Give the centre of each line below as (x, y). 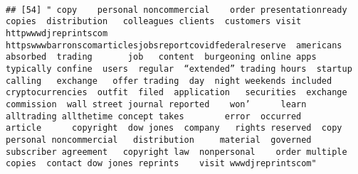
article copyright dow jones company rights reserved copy (174, 128)
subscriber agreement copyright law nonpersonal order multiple (177, 152)
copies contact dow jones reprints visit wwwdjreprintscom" (161, 164)
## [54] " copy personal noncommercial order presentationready (177, 10)
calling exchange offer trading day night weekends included (169, 81)
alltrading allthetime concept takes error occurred (154, 116)
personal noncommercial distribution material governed (159, 140)
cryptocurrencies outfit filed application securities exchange (177, 93)
